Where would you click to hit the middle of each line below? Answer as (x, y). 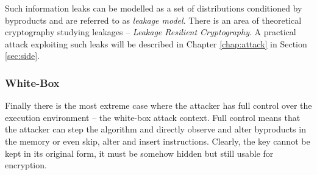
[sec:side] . (22, 56)
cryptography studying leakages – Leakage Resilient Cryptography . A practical (151, 32)
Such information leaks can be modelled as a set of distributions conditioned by (154, 8)
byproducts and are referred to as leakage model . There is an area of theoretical (153, 20)
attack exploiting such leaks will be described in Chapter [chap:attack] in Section (156, 43)
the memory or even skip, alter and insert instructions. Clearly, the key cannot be (158, 141)
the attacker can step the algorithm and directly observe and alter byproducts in (155, 129)
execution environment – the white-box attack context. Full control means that (153, 117)
